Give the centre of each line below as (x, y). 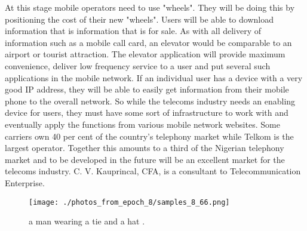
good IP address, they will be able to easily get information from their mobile (147, 89)
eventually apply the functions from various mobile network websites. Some (142, 124)
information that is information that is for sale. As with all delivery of (133, 31)
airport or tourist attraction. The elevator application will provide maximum (145, 54)
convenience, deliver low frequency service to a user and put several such (138, 65)
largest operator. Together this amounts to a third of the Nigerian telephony (145, 148)
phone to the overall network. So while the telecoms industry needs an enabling (150, 101)
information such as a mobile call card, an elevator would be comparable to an (148, 42)
